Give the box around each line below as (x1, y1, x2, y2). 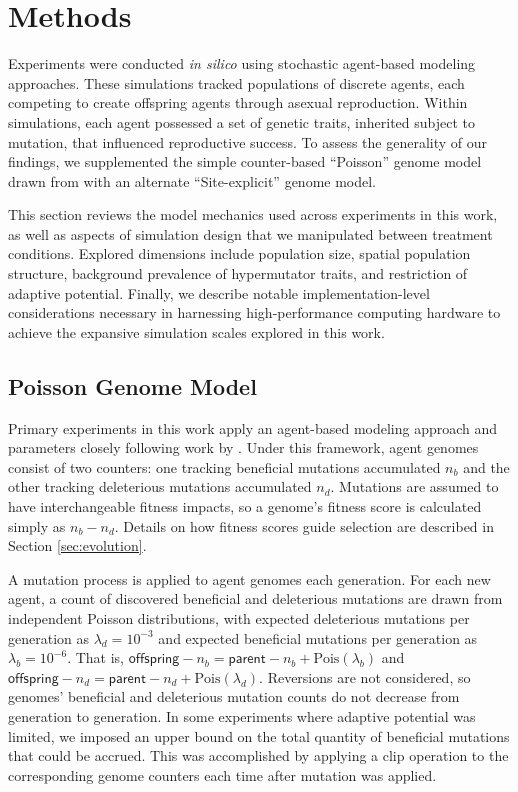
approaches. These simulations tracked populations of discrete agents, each (8, 72, 465, 93)
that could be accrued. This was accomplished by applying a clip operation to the (8, 745, 509, 766)
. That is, (67, 647, 124, 668)
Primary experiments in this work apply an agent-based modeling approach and (8, 417, 498, 438)
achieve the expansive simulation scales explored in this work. (8, 321, 385, 342)
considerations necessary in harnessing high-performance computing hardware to (8, 302, 501, 323)
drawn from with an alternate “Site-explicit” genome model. (8, 170, 377, 191)
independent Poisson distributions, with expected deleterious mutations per (8, 607, 470, 628)
